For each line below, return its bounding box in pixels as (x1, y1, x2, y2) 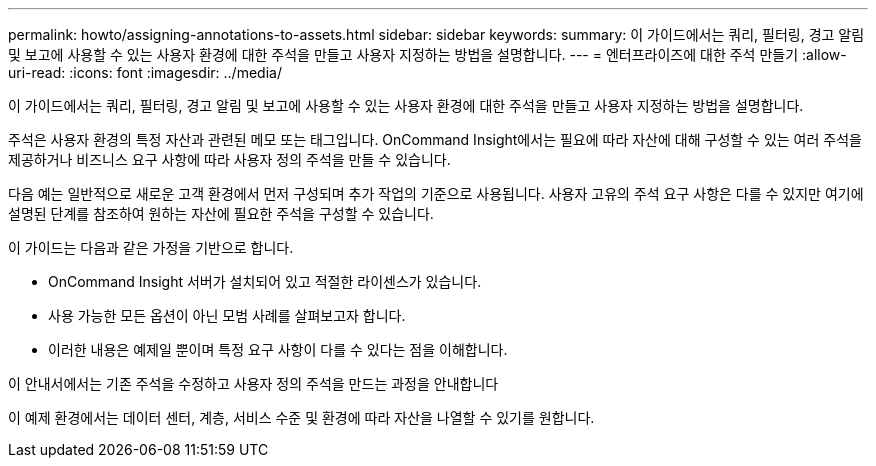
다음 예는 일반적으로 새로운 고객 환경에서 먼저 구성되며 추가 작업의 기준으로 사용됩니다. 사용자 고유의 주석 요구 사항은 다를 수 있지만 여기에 (8, 185, 864, 202)
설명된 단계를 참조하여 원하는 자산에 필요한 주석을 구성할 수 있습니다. (8, 205, 434, 222)
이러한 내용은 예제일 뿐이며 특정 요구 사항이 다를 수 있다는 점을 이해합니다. (48, 341, 508, 358)
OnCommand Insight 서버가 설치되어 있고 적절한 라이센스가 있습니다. (48, 273, 482, 290)
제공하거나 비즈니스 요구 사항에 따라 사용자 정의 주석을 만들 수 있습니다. (8, 151, 451, 168)
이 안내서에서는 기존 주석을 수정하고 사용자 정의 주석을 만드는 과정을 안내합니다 (8, 375, 499, 392)
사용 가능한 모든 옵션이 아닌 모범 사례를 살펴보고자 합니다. (48, 307, 406, 324)
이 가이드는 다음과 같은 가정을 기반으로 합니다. (8, 239, 294, 256)
